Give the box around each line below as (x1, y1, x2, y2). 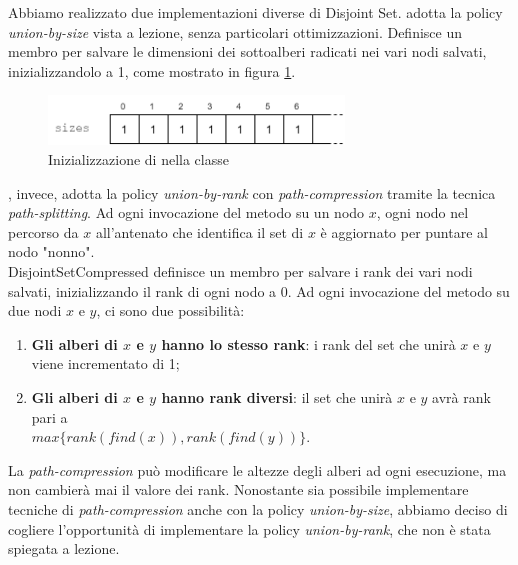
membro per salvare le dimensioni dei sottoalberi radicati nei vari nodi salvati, (8, 41, 487, 62)
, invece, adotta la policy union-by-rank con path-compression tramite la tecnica (8, 182, 496, 203)
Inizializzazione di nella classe (48, 149, 229, 170)
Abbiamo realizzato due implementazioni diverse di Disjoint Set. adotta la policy (8, 2, 503, 22)
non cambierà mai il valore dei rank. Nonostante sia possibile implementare (8, 479, 469, 500)
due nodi (8, 300, 62, 321)
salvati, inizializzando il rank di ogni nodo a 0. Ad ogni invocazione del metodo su (8, 280, 510, 301)
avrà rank (432, 387, 491, 407)
